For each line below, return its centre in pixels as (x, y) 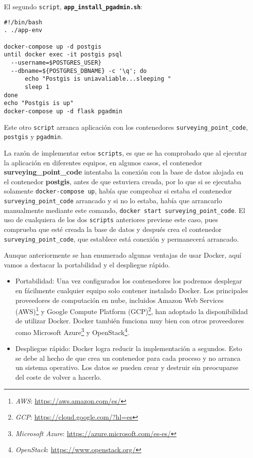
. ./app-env (23, 30)
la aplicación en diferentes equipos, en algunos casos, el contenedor (103, 162)
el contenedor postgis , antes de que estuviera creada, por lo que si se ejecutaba (123, 181)
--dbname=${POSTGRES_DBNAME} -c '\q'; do (79, 71)
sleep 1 (37, 87)
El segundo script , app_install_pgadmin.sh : (73, 6)
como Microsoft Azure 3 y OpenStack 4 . (72, 331)
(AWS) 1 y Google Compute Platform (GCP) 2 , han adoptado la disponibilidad (132, 310)
